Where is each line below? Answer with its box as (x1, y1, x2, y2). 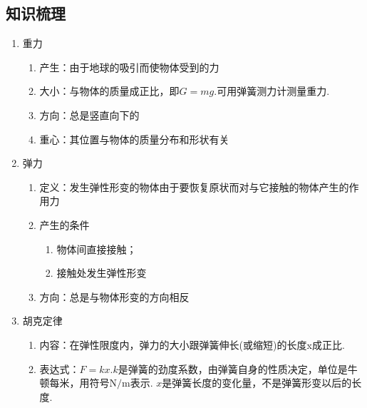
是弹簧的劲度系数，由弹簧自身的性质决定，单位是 (118, 361, 348, 376)
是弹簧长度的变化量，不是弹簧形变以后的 (162, 375, 352, 390)
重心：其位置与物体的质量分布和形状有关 (39, 131, 229, 146)
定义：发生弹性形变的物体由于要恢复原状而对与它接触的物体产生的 (39, 179, 349, 194)
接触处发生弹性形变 (56, 265, 147, 280)
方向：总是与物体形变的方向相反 (39, 289, 190, 304)
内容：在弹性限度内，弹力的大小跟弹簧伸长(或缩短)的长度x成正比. (39, 337, 345, 352)
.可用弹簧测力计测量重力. (214, 83, 330, 98)
